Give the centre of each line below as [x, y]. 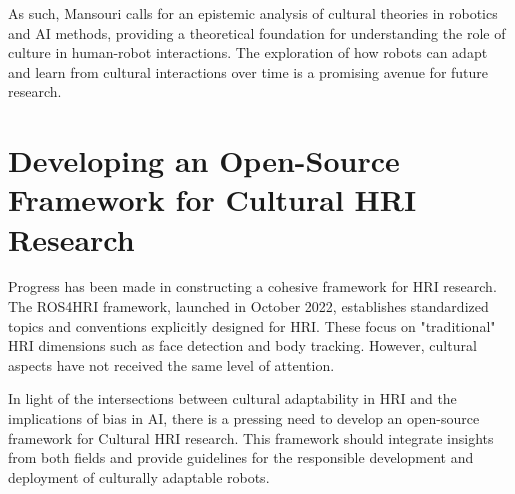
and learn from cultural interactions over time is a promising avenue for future [248, 71]
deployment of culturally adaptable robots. [139, 476]
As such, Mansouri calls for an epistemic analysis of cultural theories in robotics [253, 13]
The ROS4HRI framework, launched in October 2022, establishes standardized [248, 306]
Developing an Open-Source [204, 160]
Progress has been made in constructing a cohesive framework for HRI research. [252, 286]
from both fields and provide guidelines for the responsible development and [241, 457]
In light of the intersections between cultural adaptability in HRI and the [232, 398]
